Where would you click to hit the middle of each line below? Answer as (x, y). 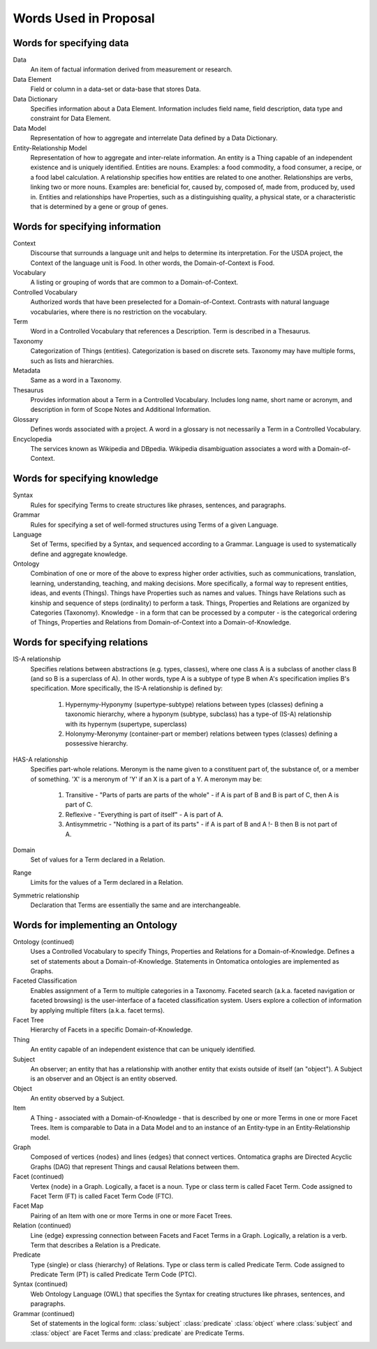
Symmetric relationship (46, 895)
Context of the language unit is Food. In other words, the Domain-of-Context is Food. (153, 263)
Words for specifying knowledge (86, 479)
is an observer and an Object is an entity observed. (104, 1079)
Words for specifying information (87, 226)
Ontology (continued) (44, 941)
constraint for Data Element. (71, 118)
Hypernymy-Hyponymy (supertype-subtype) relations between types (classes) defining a (194, 704)
